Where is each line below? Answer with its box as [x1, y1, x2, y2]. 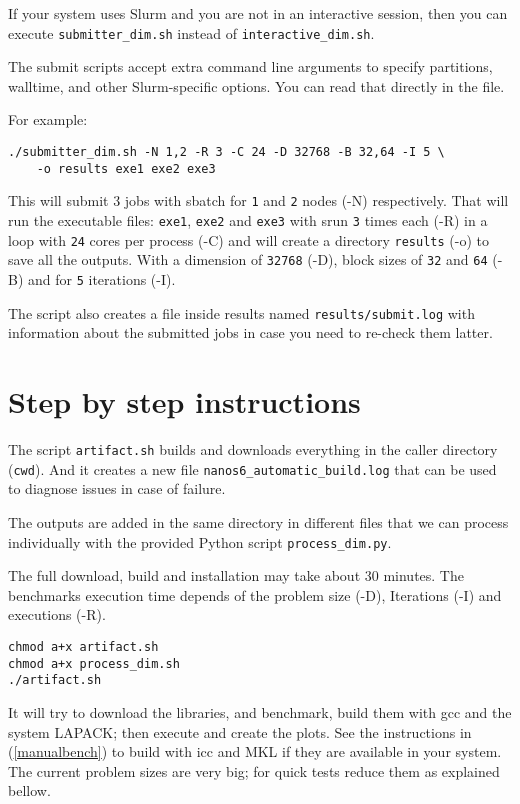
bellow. [8, 780, 51, 801]
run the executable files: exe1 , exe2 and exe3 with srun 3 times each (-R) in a [8, 210, 488, 230]
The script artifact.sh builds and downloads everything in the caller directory [8, 439, 498, 459]
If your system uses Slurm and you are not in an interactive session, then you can [8, 3, 508, 23]
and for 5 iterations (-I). [28, 268, 176, 289]
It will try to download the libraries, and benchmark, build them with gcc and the [8, 701, 512, 722]
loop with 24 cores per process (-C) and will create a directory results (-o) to [8, 229, 489, 250]
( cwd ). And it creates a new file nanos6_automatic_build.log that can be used [8, 458, 497, 479]
